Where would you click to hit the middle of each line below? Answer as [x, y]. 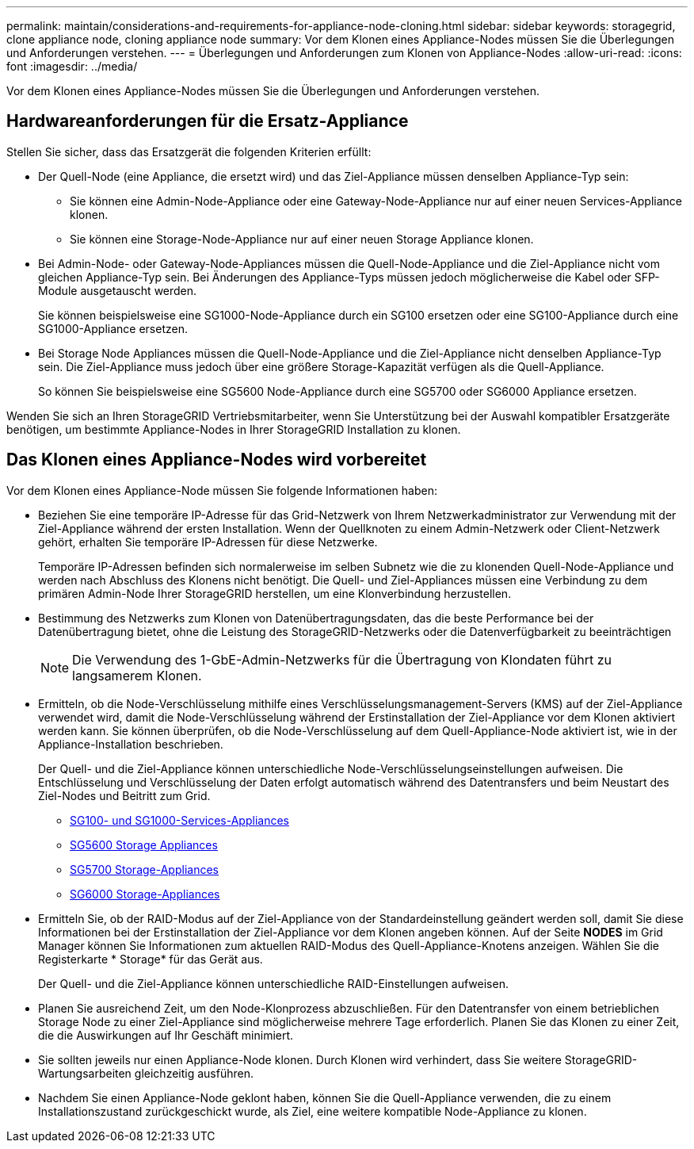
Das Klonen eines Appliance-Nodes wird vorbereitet [217, 460]
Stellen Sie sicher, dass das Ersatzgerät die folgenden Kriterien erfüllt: [189, 151]
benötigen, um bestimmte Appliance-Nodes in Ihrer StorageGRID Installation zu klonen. [234, 429]
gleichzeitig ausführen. [194, 1073]
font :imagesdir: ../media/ [72, 66]
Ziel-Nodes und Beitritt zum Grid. [124, 795]
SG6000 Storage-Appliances [145, 894]
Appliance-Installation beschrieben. [131, 744]
